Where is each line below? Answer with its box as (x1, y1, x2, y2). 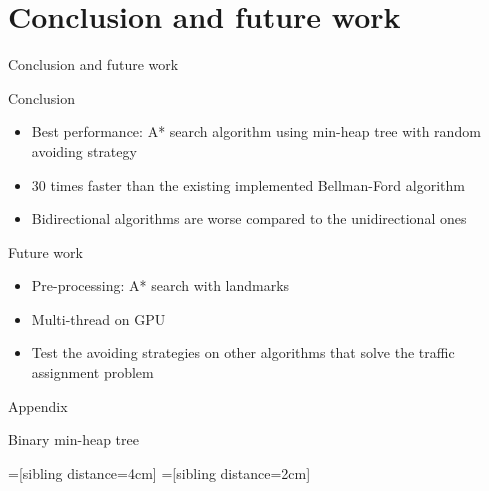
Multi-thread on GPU (31, 308, 166, 329)
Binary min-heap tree (8, 429, 139, 450)
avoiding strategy (31, 140, 137, 161)
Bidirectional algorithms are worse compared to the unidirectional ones (31, 208, 467, 229)
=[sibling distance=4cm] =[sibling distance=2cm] (8, 462, 311, 483)
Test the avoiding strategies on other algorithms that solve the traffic (31, 342, 455, 363)
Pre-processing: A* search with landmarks (31, 275, 290, 296)
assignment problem (31, 362, 154, 383)
